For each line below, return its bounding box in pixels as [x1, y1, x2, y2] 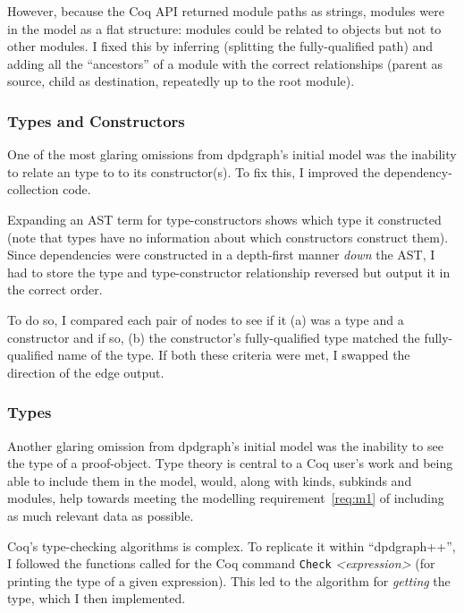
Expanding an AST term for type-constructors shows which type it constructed [7, 209, 442, 228]
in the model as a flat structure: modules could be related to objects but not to [7, 19, 442, 38]
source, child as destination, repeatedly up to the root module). [7, 72, 355, 90]
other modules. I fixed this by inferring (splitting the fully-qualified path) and [7, 37, 434, 55]
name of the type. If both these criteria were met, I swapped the [57, 345, 410, 364]
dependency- [384, 162, 452, 181]
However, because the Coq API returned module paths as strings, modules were [7, 2, 444, 20]
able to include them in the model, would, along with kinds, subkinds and [7, 471, 412, 490]
